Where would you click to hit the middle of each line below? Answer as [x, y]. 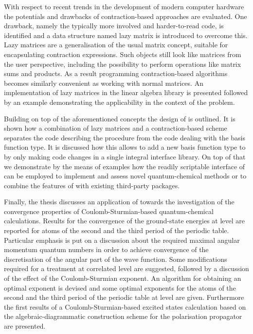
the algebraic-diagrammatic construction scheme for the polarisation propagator [123, 316]
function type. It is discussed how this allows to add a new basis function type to [125, 147]
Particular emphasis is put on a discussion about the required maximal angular [122, 240]
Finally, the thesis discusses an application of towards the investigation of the [119, 202]
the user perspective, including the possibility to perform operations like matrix [123, 64]
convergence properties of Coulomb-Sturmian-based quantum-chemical [109, 211]
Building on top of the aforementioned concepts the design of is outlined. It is [120, 118]
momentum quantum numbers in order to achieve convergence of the [106, 249]
